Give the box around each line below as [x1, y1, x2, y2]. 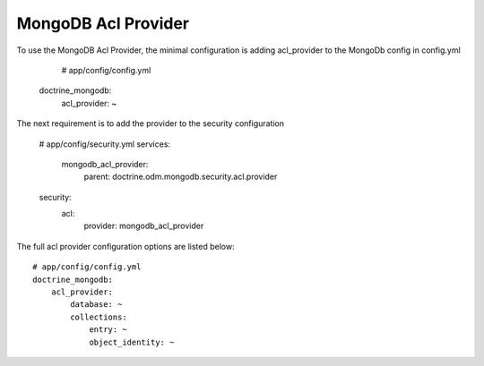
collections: [70, 311, 127, 322]
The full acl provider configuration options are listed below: [16, 241, 235, 251]
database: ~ [70, 300, 123, 310]
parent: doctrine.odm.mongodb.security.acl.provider [83, 171, 278, 183]
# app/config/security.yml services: [39, 139, 170, 149]
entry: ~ [89, 325, 127, 335]
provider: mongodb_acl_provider [83, 220, 204, 232]
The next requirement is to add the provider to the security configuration [16, 118, 285, 129]
